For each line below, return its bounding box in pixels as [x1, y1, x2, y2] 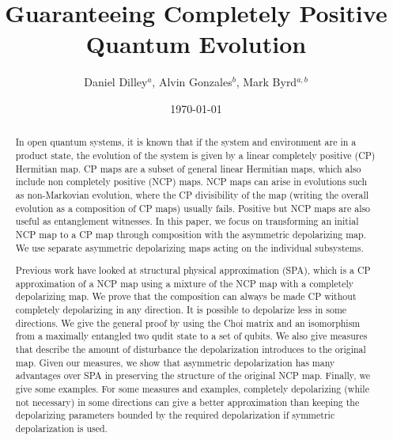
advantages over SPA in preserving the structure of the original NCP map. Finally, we [15, 369, 370, 382]
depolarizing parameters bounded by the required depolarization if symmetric [15, 408, 335, 422]
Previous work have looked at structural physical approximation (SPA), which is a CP [15, 264, 371, 277]
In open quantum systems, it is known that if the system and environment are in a [15, 135, 357, 149]
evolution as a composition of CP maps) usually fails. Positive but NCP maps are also [15, 201, 371, 214]
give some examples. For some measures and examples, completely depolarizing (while [15, 382, 369, 395]
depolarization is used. [15, 421, 108, 434]
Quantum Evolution [85, 28, 307, 60]
